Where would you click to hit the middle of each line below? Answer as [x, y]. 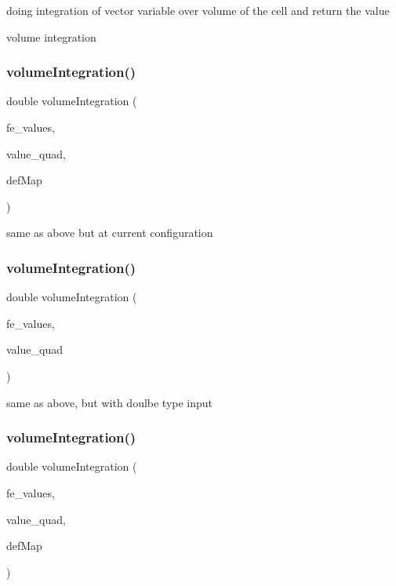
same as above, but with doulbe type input [110, 402]
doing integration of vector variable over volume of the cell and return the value [198, 10]
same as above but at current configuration [110, 233]
